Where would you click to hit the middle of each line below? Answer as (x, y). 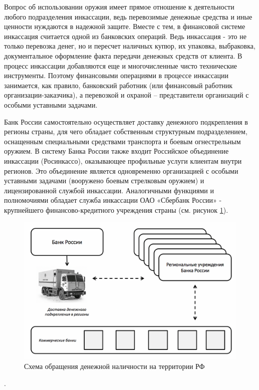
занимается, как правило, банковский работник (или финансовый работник (118, 85)
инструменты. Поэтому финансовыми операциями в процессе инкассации (116, 75)
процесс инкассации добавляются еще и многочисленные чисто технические (120, 65)
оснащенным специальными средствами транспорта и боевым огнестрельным (122, 141)
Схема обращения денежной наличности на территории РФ (114, 366)
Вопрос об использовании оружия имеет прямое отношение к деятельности (119, 7)
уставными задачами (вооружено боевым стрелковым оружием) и (104, 180)
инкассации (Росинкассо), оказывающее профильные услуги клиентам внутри (123, 160)
